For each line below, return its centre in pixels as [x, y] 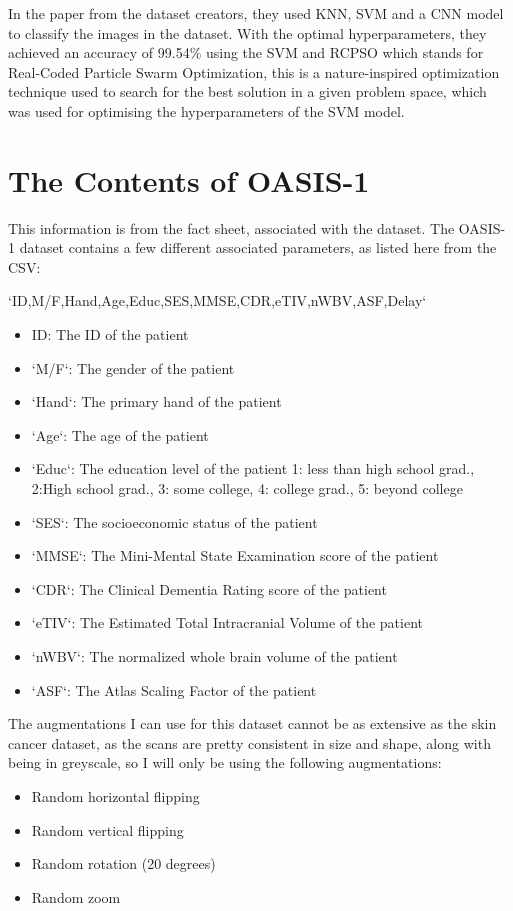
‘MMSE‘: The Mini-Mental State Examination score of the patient [235, 555]
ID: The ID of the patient [110, 334]
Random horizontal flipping [115, 795]
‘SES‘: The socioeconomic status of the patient [174, 521]
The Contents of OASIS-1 [189, 179]
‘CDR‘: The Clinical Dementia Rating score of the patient [209, 588]
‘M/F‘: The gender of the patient [133, 367]
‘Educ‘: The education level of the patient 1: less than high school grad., [253, 468]
